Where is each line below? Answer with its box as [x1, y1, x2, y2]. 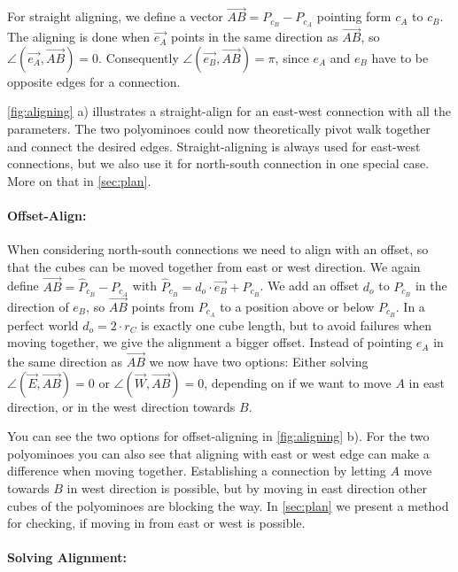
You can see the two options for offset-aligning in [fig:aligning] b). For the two [7, 427, 430, 445]
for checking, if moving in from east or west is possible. [7, 514, 306, 532]
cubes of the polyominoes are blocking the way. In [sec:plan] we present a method [7, 496, 449, 514]
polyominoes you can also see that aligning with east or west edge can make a [7, 444, 430, 462]
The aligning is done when [7, 27, 151, 46]
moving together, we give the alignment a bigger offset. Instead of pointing [7, 333, 413, 352]
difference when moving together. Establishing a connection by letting [7, 461, 386, 480]
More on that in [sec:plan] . [7, 171, 151, 189]
